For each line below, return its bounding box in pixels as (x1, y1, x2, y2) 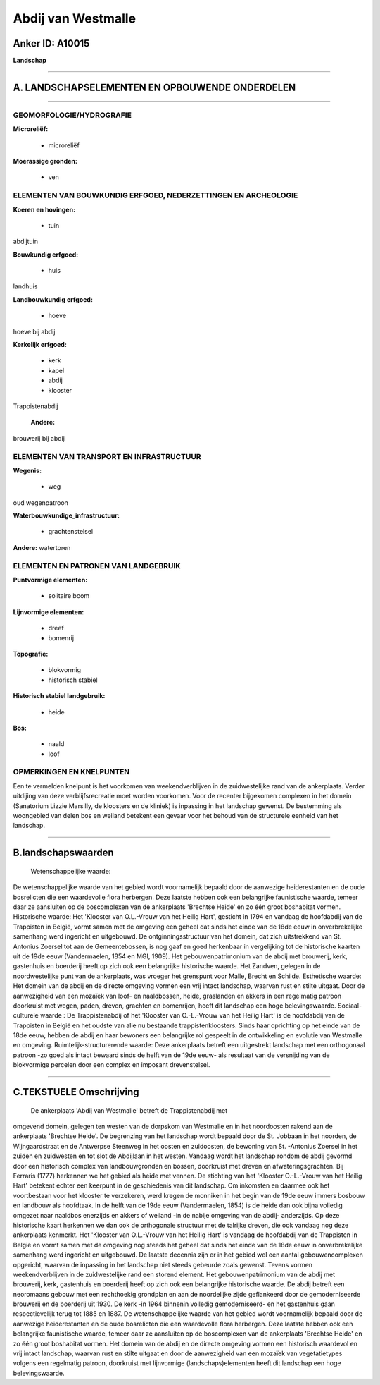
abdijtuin (13, 237, 39, 246)
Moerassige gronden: (13, 157, 77, 165)
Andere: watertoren (13, 543, 71, 551)
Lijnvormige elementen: (13, 607, 84, 616)
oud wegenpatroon (13, 498, 68, 507)
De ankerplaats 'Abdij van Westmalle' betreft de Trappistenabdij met (30, 1106, 228, 1114)
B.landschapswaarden (13, 847, 114, 859)
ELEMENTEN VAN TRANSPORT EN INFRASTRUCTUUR (13, 451, 201, 461)
